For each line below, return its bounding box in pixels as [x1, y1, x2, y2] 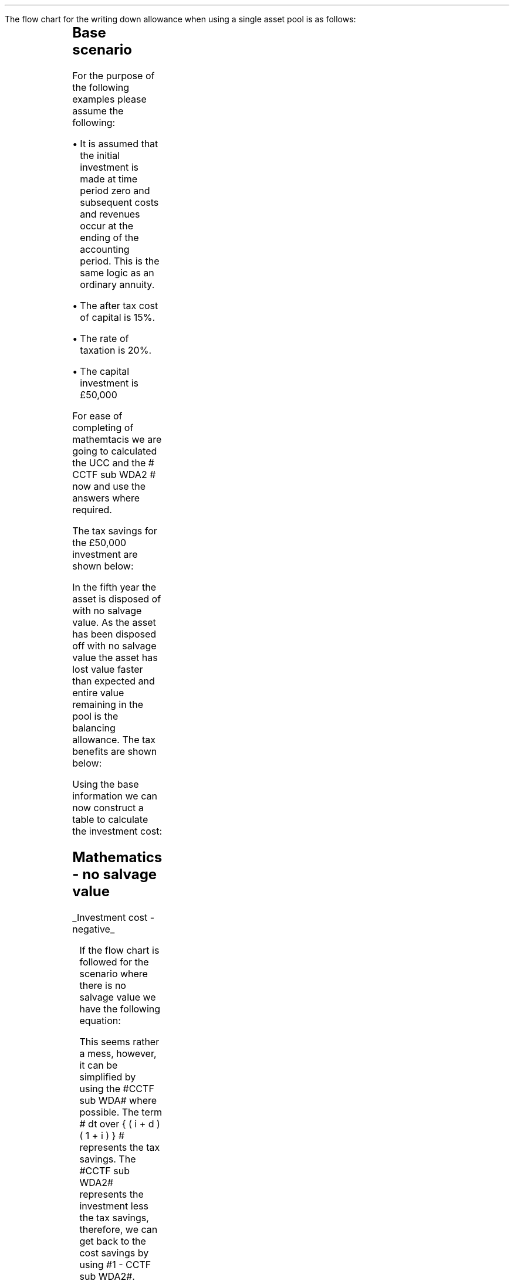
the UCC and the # [72, 456, 154, 469]
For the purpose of [72, 69, 155, 82]
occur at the [80, 219, 133, 232]
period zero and [80, 184, 150, 196]
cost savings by [79, 1246, 149, 1259]
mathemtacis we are [72, 433, 162, 445]
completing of [72, 421, 134, 433]
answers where [72, 492, 140, 504]
